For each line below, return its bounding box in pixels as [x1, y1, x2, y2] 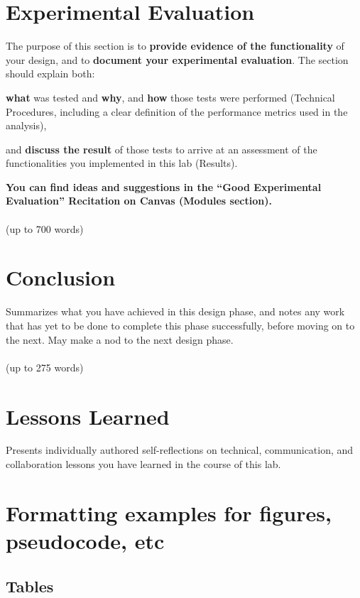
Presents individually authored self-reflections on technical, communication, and [6, 442, 354, 457]
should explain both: [6, 66, 95, 81]
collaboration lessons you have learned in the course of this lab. [6, 457, 281, 472]
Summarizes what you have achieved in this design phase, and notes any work [6, 304, 345, 319]
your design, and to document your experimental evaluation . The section [6, 52, 349, 67]
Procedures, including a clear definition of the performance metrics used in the [6, 104, 348, 119]
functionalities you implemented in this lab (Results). [6, 156, 238, 170]
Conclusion [6, 263, 116, 292]
